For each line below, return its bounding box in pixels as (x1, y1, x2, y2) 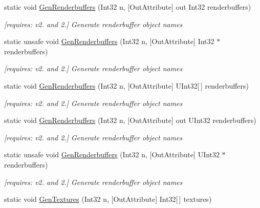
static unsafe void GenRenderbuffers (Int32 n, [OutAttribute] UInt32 (4, 149, 220, 160)
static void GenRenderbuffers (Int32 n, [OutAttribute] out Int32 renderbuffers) (4, 2, 251, 12)
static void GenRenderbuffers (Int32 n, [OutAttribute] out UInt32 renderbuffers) (4, 115, 256, 126)
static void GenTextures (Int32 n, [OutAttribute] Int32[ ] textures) (4, 194, 212, 204)
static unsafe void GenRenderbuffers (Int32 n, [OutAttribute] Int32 (4, 36, 214, 47)
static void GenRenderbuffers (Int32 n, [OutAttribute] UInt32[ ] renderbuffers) (4, 80, 249, 91)
